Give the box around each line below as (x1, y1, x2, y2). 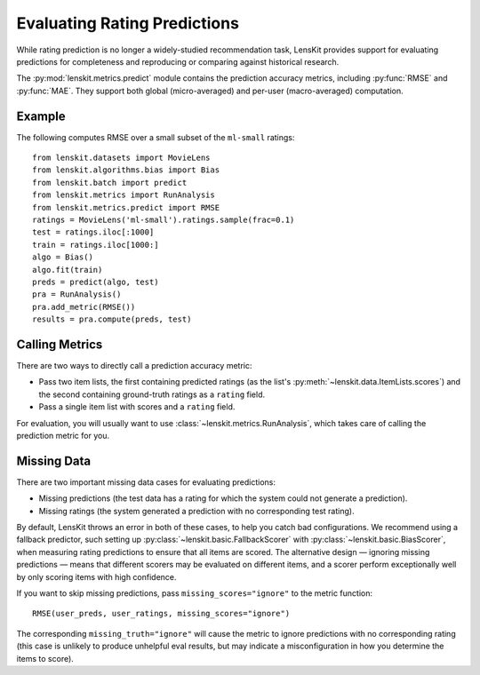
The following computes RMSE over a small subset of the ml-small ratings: (16, 131, 295, 142)
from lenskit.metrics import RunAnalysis (32, 190, 215, 200)
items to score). (16, 653, 75, 663)
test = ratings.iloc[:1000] (32, 227, 155, 237)
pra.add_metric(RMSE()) (32, 302, 136, 312)
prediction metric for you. (16, 430, 110, 441)
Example (16, 108, 66, 123)
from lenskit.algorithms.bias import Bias (32, 165, 220, 175)
